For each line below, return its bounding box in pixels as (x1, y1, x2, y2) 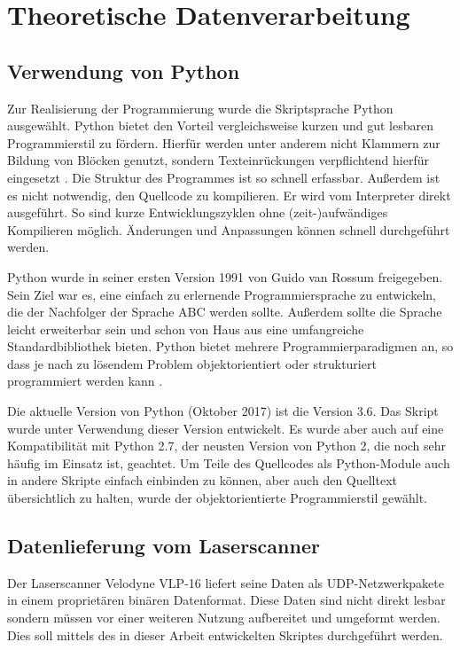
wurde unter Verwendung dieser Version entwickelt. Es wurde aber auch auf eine (7, 419, 444, 437)
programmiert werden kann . (7, 372, 163, 390)
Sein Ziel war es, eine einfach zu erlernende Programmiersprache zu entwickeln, (7, 285, 436, 303)
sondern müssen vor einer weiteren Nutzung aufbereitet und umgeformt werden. (7, 608, 441, 627)
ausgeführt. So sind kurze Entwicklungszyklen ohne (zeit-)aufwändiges (7, 203, 388, 222)
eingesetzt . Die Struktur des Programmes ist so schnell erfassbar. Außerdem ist (7, 168, 441, 186)
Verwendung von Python (7, 57, 240, 84)
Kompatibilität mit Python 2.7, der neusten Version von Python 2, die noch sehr (7, 436, 447, 455)
